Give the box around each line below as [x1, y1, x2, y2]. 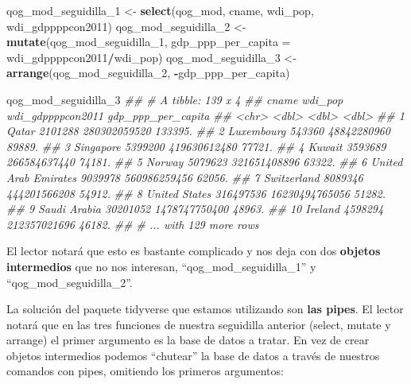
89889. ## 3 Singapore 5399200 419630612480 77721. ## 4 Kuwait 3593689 [6, 138, 386, 154]
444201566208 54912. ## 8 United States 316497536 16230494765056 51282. [6, 184, 386, 201]
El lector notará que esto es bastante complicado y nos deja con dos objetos [6, 242, 381, 259]
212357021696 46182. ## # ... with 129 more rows [6, 215, 259, 232]
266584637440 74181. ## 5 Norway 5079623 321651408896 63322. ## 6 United [6, 153, 403, 170]
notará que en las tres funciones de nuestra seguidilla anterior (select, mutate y [6, 316, 391, 332]
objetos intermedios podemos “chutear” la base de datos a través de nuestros [6, 347, 380, 363]
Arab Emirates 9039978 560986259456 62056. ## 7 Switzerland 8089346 [6, 169, 363, 185]
